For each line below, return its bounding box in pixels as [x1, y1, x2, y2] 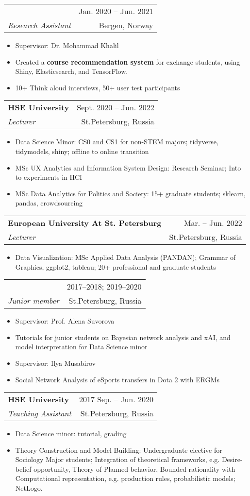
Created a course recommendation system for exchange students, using [15, 56, 240, 67]
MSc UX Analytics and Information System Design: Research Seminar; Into [15, 162, 241, 172]
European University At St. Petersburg [8, 217, 162, 228]
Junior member [8, 295, 59, 307]
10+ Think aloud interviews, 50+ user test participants [15, 82, 180, 92]
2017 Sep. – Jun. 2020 [79, 393, 154, 405]
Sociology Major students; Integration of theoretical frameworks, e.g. [15, 454, 220, 464]
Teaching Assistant [8, 408, 71, 419]
